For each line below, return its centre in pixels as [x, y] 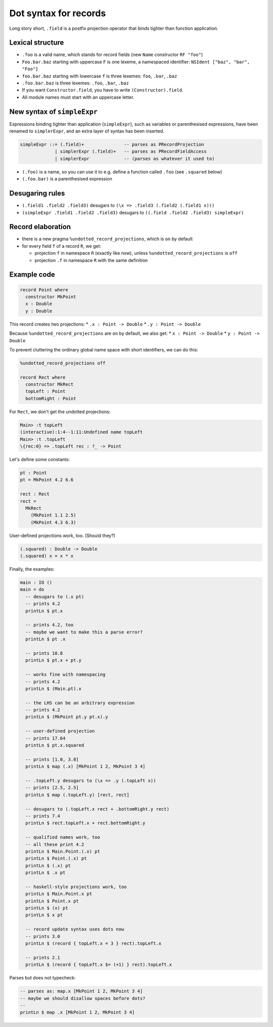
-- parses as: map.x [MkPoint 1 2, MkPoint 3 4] [81, 991]
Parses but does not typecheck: [42, 978]
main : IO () [36, 583]
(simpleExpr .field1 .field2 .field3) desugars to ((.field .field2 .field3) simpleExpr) [133, 212]
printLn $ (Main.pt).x [54, 688]
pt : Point [33, 473]
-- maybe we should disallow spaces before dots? [83, 998]
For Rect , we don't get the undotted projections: [60, 412]
